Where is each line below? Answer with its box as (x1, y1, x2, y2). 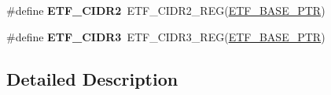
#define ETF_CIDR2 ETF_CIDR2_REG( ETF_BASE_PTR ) (6, 2, 325, 18)
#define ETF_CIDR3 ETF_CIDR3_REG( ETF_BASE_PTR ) (6, 28, 325, 44)
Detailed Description (6, 66, 178, 90)
